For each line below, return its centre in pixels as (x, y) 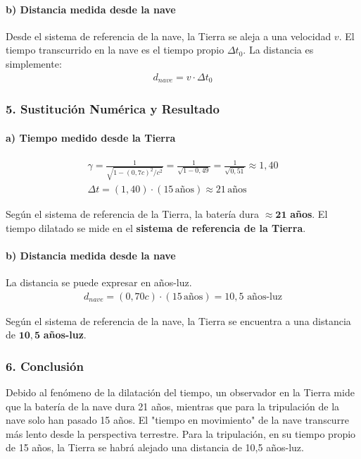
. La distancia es (278, 50)
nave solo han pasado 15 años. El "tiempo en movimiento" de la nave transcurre (177, 420)
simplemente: (34, 63)
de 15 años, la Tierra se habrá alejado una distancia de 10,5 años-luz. (155, 447)
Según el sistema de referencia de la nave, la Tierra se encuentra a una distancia (178, 320)
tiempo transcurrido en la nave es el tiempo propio (115, 50)
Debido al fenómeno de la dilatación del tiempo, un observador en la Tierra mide (180, 392)
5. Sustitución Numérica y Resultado (113, 108)
